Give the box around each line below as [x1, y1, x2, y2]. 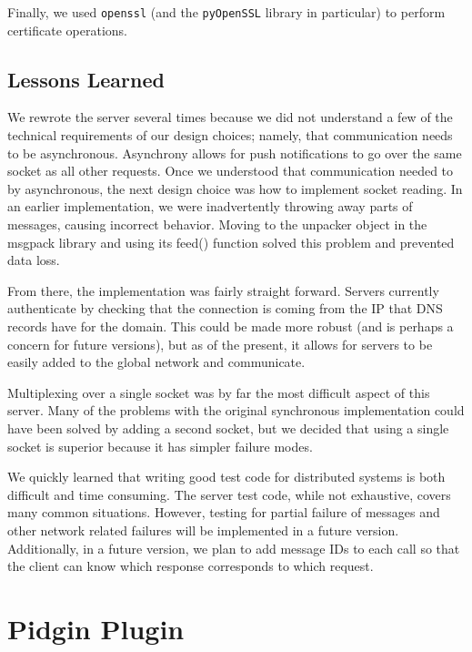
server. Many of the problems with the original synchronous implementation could [7, 401, 465, 420]
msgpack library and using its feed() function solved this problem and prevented [7, 232, 455, 251]
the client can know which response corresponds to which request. [7, 556, 374, 576]
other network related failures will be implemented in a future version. [7, 520, 399, 539]
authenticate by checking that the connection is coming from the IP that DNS [7, 299, 443, 318]
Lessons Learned [7, 65, 165, 93]
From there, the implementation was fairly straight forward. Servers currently [7, 280, 439, 300]
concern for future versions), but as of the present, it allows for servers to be [7, 334, 433, 353]
